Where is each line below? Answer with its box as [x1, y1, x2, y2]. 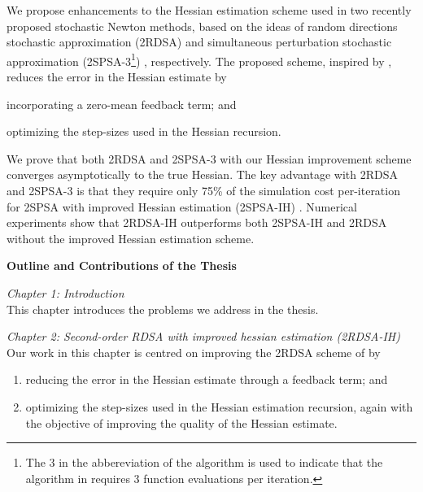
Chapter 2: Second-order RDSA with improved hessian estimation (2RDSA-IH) [7, 328, 400, 345]
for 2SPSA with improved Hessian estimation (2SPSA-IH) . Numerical [7, 198, 357, 215]
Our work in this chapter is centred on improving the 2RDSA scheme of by [7, 343, 381, 360]
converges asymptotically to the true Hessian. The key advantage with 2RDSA [7, 166, 399, 183]
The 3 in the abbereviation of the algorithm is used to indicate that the [25, 454, 383, 471]
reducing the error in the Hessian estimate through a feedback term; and [25, 371, 388, 388]
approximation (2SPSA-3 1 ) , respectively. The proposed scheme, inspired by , [7, 50, 392, 69]
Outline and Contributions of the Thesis [7, 257, 237, 274]
